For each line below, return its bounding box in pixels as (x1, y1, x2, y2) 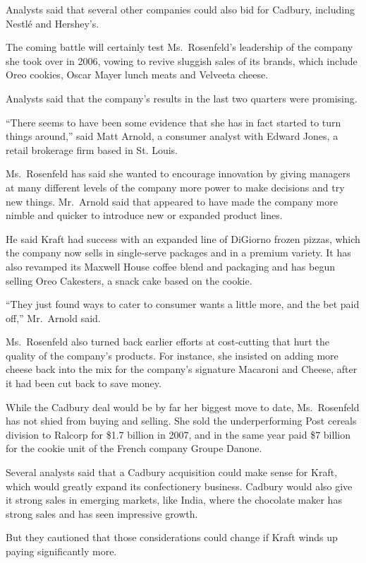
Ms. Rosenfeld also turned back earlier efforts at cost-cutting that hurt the (6, 334, 329, 349)
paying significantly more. (6, 544, 117, 558)
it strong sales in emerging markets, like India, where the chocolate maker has (6, 492, 342, 507)
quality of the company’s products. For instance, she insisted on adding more (6, 348, 338, 362)
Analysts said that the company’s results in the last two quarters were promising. (6, 90, 358, 105)
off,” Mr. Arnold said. (6, 310, 101, 325)
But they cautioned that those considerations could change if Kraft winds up (6, 530, 338, 545)
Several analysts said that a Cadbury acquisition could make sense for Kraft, (6, 465, 338, 480)
